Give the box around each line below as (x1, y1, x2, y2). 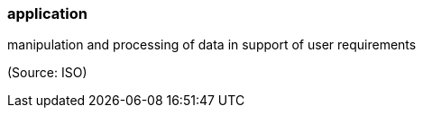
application (7, 4, 87, 22)
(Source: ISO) (7, 65, 87, 81)
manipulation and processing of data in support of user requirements (7, 37, 417, 53)
